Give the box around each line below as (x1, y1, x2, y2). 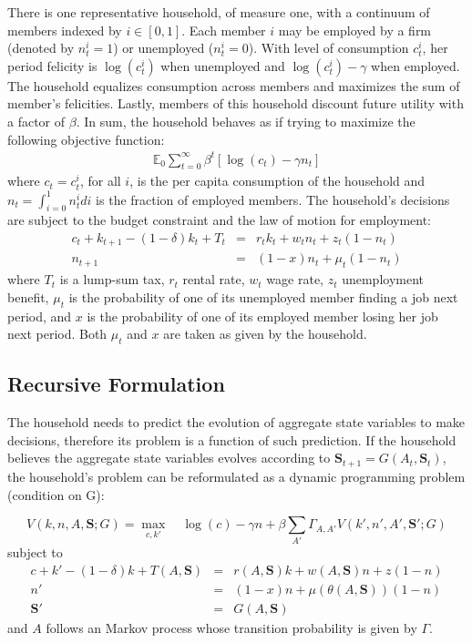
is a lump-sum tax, (59, 270, 165, 289)
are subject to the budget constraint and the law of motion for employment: (7, 210, 431, 230)
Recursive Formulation (7, 370, 225, 398)
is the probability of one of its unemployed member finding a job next (68, 287, 458, 306)
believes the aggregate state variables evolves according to (7, 448, 331, 467)
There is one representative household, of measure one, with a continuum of (7, 3, 430, 21)
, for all (79, 171, 121, 190)
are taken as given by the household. (163, 324, 367, 343)
